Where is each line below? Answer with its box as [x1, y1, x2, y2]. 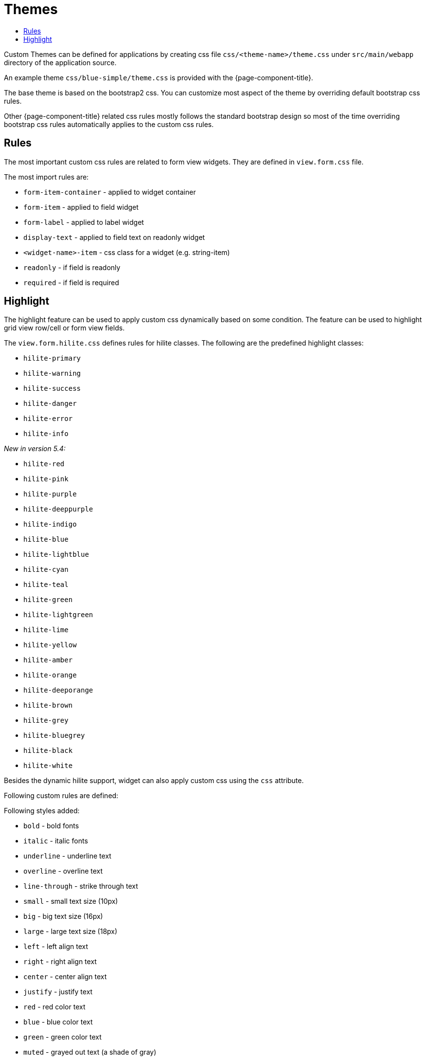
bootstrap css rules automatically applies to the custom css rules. [4, 120, 214, 128]
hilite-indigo [23, 520, 77, 529]
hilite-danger [23, 400, 77, 408]
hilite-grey [23, 716, 69, 725]
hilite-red [23, 460, 65, 468]
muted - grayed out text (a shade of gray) [23, 1048, 157, 1057]
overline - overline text [23, 867, 103, 876]
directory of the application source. [4, 58, 117, 67]
